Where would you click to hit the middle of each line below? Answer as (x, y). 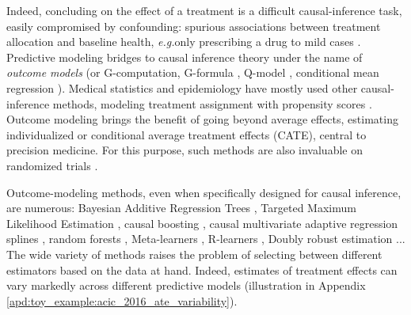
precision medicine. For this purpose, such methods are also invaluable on (185, 150)
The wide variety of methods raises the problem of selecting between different (194, 254)
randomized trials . (52, 165)
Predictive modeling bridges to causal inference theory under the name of (185, 57)
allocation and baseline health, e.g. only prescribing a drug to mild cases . (184, 42)
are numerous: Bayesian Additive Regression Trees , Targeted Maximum (181, 208)
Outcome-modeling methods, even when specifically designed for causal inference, (204, 192)
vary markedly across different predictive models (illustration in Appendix (186, 285)
